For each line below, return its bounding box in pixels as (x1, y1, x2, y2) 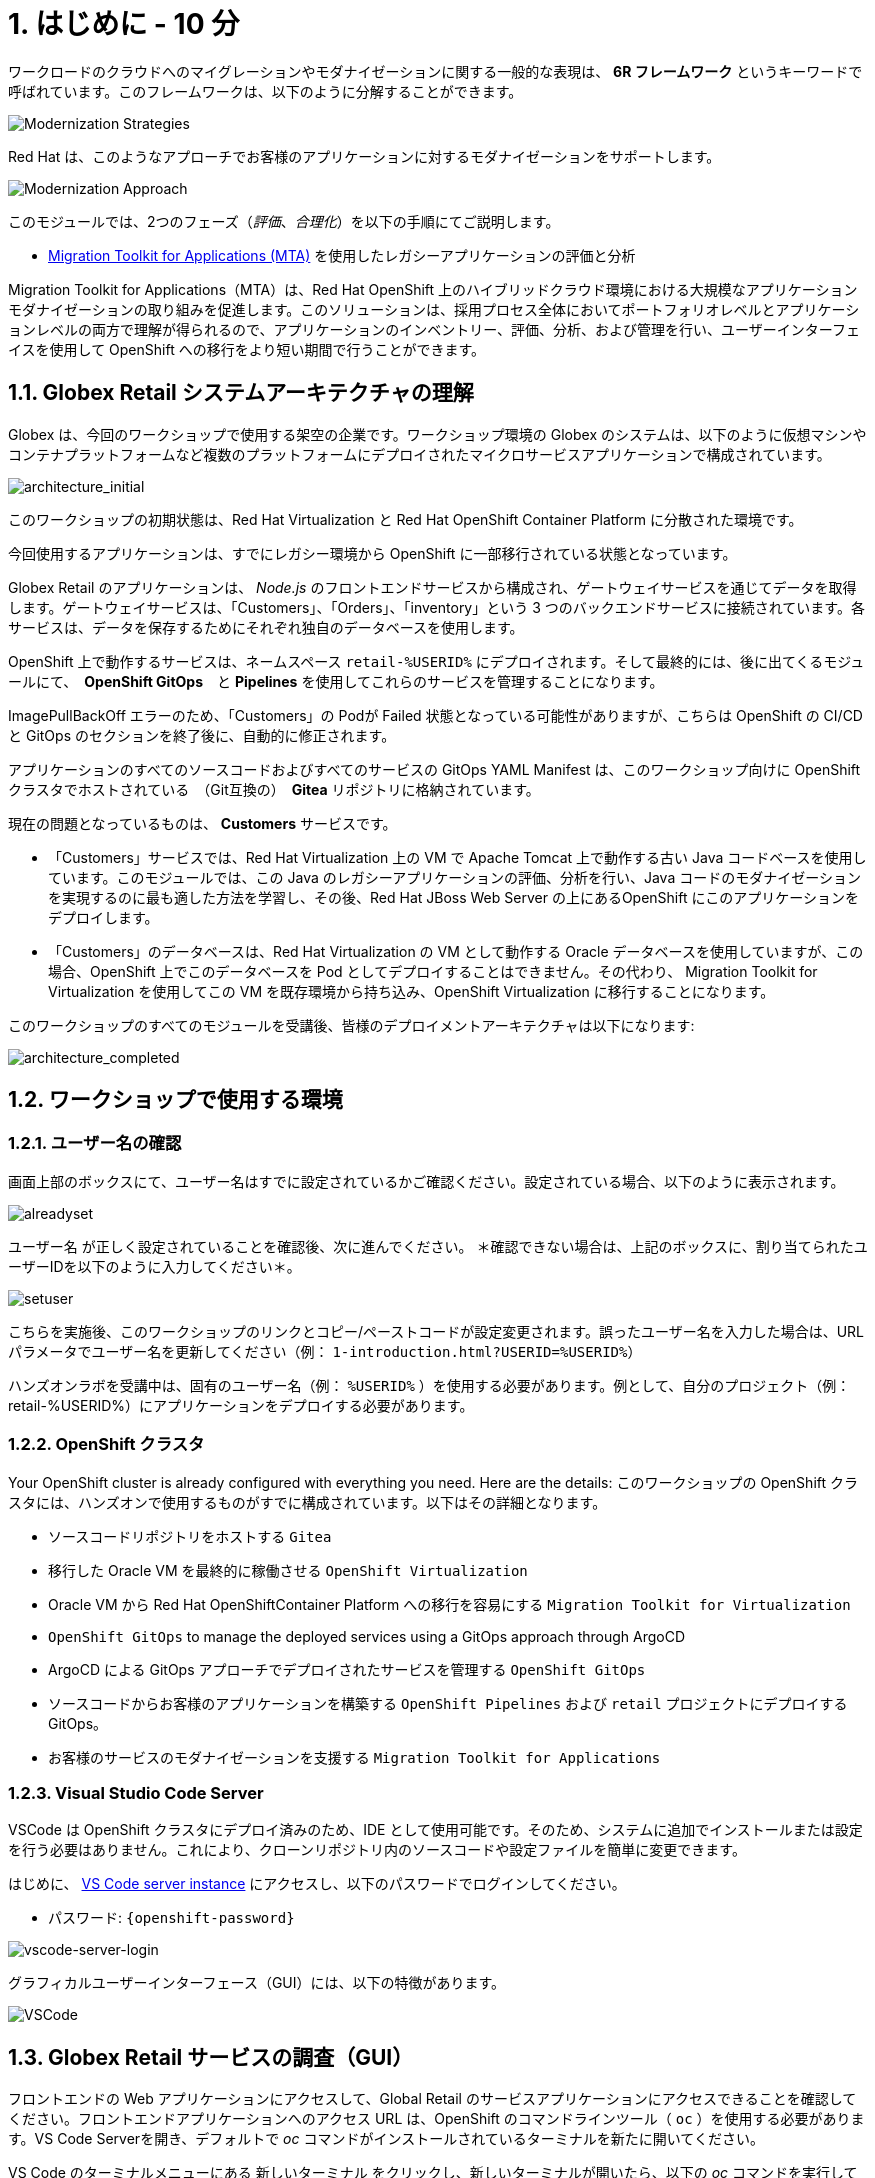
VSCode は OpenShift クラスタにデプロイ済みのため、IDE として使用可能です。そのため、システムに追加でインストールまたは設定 (8, 1821, 863, 1839)
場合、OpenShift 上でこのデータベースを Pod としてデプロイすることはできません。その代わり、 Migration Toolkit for (48, 962, 818, 980)
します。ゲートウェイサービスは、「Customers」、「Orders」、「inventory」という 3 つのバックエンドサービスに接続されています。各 (8, 598, 865, 616)
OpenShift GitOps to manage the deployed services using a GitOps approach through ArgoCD (48, 1627, 686, 1645)
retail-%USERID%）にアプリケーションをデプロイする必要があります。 (8, 1396, 474, 1414)
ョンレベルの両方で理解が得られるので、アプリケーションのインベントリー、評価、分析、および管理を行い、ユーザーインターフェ (8, 320, 860, 338)
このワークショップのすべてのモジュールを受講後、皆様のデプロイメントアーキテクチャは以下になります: (8, 1016, 695, 1034)
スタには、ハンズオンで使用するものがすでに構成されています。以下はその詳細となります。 (8, 1493, 607, 1511)
